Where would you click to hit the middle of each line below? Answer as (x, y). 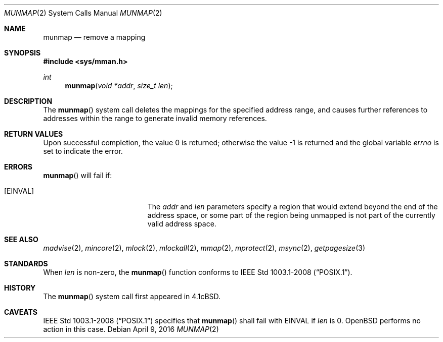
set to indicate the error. (83, 151)
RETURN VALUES (34, 134)
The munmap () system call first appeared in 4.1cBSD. (132, 296)
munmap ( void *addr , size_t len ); (119, 85)
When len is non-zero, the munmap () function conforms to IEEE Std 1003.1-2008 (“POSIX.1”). (198, 272)
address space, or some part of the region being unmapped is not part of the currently (291, 215)
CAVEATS (21, 312)
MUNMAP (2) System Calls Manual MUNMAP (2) (83, 13)
